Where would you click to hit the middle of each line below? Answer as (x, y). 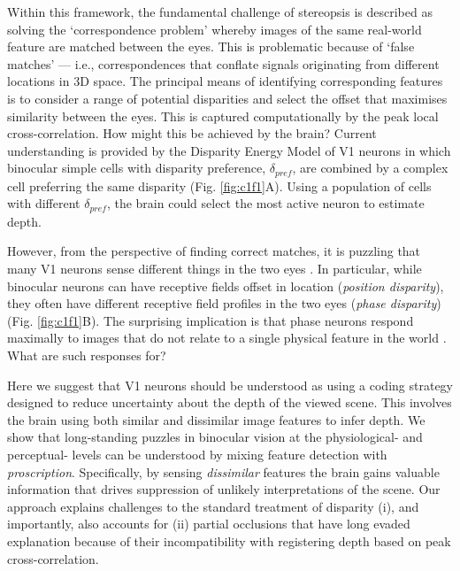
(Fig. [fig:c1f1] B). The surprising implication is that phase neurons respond (211, 320)
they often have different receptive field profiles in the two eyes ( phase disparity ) (224, 303)
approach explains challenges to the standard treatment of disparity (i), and (213, 506)
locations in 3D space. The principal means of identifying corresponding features (225, 81)
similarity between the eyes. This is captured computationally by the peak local (223, 116)
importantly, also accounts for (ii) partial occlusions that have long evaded (209, 524)
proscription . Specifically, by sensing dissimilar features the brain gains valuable (223, 471)
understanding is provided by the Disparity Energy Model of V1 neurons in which (229, 150)
